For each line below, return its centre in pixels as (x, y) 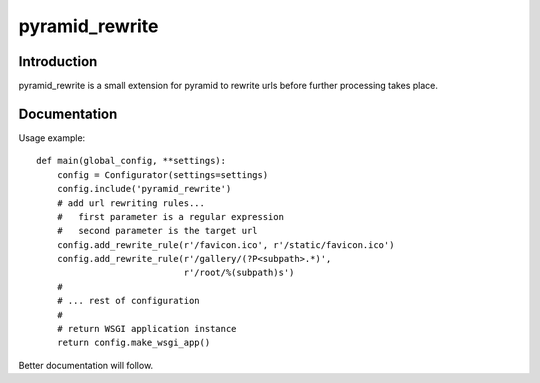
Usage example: (52, 137)
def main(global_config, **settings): (131, 161)
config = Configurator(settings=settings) (162, 174)
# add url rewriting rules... (130, 203)
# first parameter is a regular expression (170, 216)
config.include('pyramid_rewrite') (144, 189)
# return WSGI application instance (146, 329)
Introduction (58, 61)
